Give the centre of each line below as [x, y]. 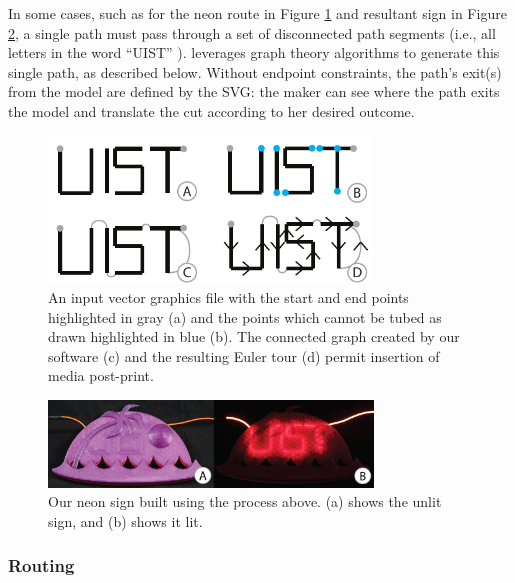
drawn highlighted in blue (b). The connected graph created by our [254, 336]
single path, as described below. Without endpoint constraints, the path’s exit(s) [255, 71]
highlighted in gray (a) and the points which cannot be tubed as [245, 316]
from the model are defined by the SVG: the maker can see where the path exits [254, 91]
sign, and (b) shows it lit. [125, 520]
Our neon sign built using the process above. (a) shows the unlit [245, 501]
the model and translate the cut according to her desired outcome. [211, 110]
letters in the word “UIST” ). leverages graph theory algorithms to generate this [254, 52]
